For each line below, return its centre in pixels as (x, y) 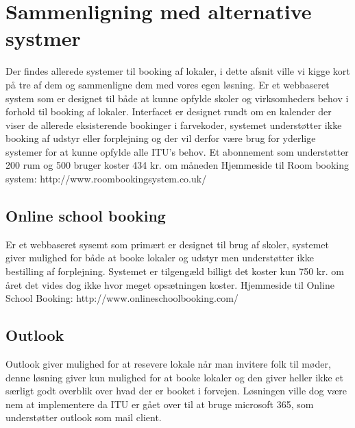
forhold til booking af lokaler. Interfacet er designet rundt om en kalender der (169, 111)
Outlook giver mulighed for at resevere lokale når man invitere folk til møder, (168, 364)
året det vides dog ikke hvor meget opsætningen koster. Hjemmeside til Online (170, 284)
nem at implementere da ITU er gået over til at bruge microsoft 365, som (160, 404)
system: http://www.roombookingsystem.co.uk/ (106, 179)
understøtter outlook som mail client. (84, 417)
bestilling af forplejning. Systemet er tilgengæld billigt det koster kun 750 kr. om (175, 271)
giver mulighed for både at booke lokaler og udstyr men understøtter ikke (160, 258)
